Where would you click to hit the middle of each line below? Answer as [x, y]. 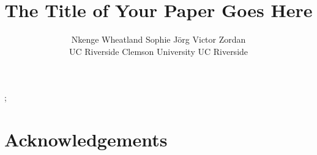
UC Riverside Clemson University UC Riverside [158, 51]
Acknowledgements [86, 139]
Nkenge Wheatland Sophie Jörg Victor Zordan [158, 39]
